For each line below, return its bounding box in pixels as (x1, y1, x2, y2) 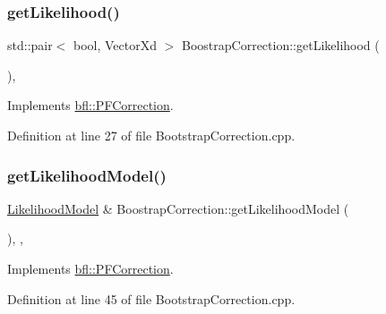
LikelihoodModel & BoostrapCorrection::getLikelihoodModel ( (7, 199, 349, 217)
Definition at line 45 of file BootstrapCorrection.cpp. (7, 289, 296, 308)
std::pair (7, 36, 53, 55)
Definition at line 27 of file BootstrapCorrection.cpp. (7, 126, 296, 144)
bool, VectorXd (73, 36, 158, 55)
